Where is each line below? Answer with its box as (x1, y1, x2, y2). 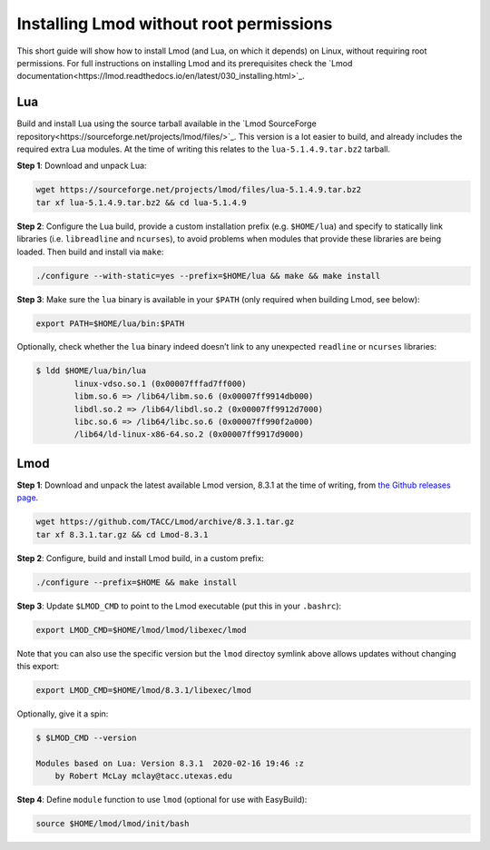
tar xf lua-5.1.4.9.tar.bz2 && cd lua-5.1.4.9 (35, 197, 247, 208)
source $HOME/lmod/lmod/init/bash (35, 818, 190, 829)
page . (16, 492, 39, 503)
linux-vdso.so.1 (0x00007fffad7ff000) (73, 378, 247, 389)
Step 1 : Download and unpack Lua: (16, 160, 147, 172)
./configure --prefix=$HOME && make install (35, 577, 238, 588)
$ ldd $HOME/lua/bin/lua (35, 366, 147, 376)
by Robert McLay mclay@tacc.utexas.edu (54, 771, 233, 781)
